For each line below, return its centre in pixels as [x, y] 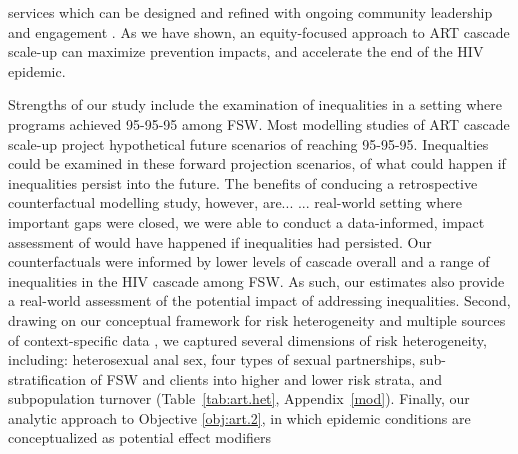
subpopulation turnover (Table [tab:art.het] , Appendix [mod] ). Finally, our [239, 398]
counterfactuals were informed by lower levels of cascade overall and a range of [249, 261]
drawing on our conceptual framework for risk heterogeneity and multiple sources [257, 319]
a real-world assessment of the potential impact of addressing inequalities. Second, [259, 300]
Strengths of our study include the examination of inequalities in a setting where [255, 104]
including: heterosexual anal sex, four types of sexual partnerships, [212, 359]
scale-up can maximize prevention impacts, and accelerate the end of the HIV [246, 51]
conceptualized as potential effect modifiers [140, 437]
